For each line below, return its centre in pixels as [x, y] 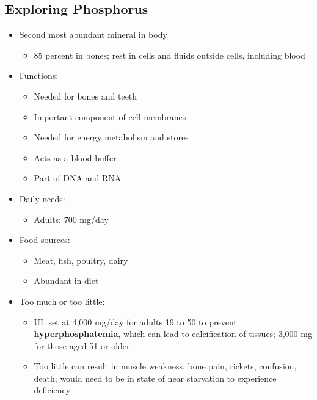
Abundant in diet [66, 281]
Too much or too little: [62, 301]
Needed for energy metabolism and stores [111, 137]
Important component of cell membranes [110, 116]
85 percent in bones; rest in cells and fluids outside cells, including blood [169, 55]
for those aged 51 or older [82, 345]
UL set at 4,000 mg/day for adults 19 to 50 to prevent [135, 322]
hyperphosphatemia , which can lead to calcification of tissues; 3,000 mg [173, 334]
